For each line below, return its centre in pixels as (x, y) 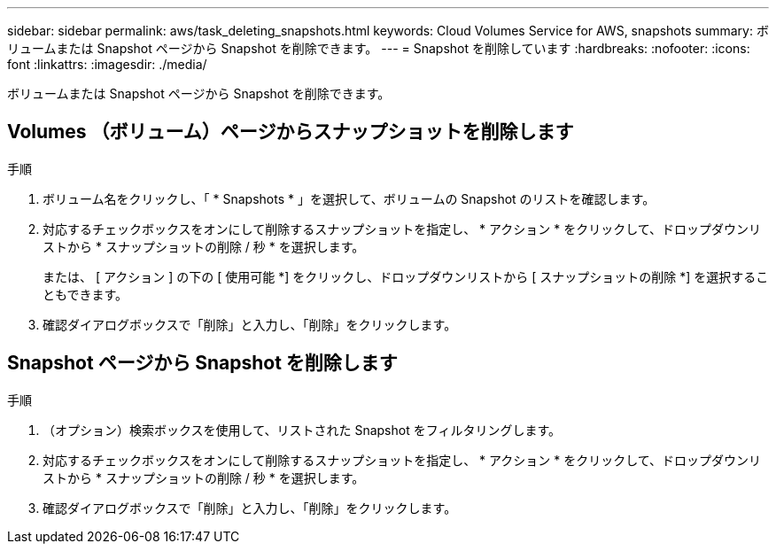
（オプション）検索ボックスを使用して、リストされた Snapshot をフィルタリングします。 (302, 430)
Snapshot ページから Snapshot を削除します (202, 363)
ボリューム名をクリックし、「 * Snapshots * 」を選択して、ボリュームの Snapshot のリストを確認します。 (349, 198)
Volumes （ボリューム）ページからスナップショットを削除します (291, 132)
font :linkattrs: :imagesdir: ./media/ (107, 64)
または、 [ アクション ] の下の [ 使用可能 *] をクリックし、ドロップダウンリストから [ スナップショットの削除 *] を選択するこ (406, 276)
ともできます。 (85, 294)
